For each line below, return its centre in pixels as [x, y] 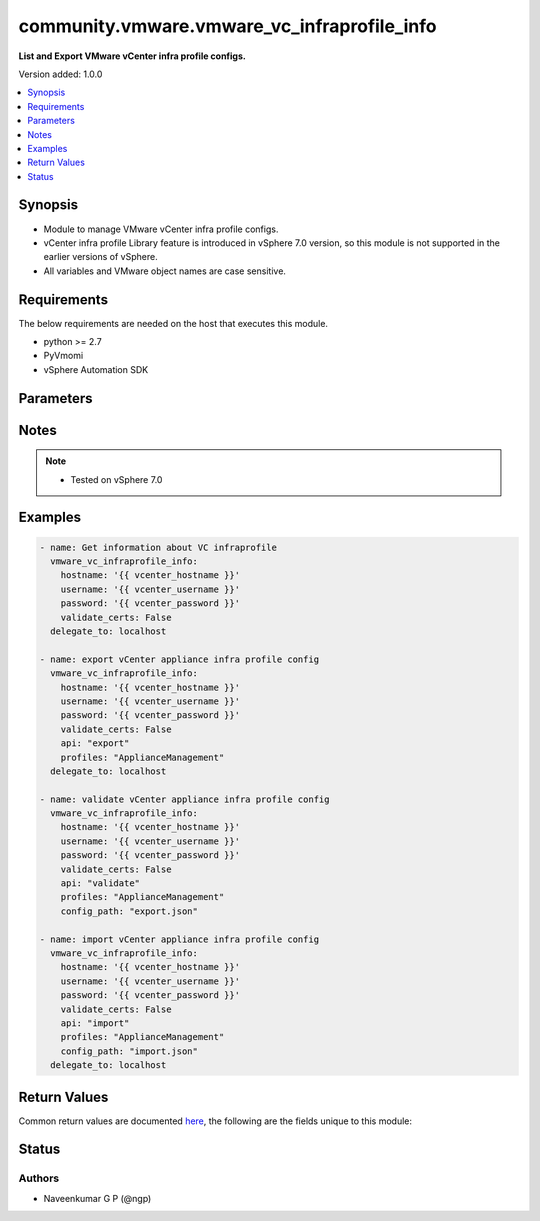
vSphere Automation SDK [96, 369]
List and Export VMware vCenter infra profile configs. [132, 56]
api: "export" [95, 743]
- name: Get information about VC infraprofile [158, 547]
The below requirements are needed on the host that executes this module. [173, 323]
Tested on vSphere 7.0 [116, 479]
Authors [39, 1178]
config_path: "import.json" [129, 1051]
